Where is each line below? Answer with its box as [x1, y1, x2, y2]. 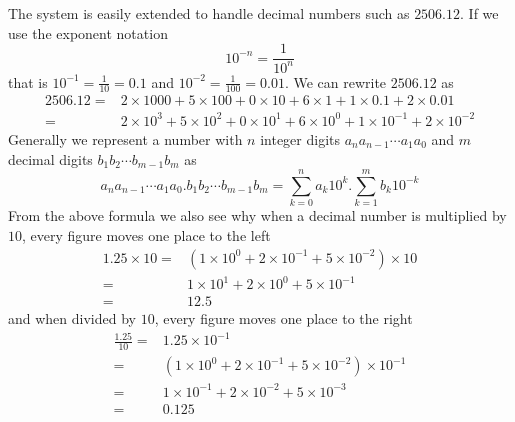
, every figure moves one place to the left [22, 224, 271, 245]
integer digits [260, 128, 341, 149]
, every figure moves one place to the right [154, 308, 413, 329]
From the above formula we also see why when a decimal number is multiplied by [8, 205, 507, 226]
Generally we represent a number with [8, 128, 243, 149]
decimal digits [8, 148, 93, 169]
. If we [460, 3, 499, 23]
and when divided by [8, 308, 136, 329]
